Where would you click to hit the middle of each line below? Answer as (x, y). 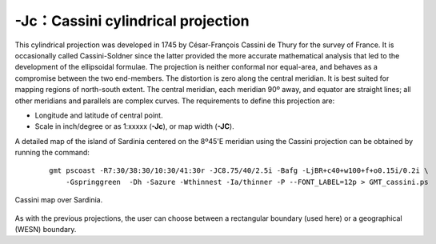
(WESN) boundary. (46, 230)
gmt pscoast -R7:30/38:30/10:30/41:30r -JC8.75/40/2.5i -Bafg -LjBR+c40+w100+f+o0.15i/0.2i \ (239, 171)
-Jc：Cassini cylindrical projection (132, 21)
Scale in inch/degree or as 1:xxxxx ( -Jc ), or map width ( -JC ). (135, 126)
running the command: (52, 153)
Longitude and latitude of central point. (99, 115)
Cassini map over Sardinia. (59, 200)
